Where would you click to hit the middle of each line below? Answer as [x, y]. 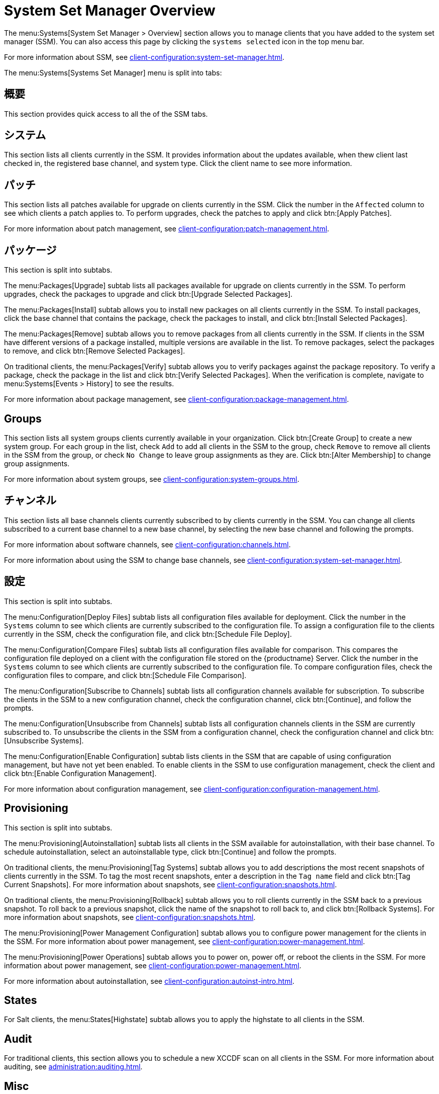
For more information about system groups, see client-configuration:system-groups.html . [152, 479]
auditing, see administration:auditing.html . [73, 1067]
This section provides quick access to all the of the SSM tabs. [106, 114]
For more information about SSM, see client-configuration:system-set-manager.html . [144, 57]
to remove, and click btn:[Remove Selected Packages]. [95, 351]
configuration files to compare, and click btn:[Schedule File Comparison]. [125, 675]
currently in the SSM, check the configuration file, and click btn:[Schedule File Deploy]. [148, 634]
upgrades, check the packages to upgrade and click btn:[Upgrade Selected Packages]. [148, 294]
